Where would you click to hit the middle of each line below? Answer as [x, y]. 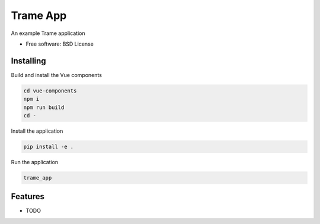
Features [28, 196]
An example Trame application [48, 33]
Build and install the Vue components [56, 75]
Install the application [37, 131]
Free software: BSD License [60, 44]
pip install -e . [49, 146]
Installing [29, 61]
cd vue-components [50, 91]
